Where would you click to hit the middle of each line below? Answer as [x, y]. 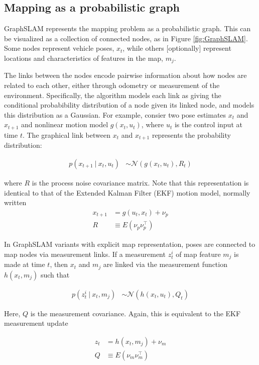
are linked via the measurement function [165, 264]
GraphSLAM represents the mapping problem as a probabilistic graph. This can [127, 28]
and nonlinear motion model [64, 124]
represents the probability [191, 134]
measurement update [36, 323]
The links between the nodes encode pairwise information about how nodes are [125, 75]
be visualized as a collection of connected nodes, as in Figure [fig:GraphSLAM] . [126, 38]
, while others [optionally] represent [177, 48]
